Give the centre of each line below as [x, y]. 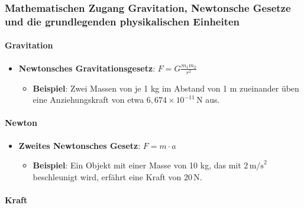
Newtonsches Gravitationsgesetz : [87, 68]
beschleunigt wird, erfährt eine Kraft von [107, 176]
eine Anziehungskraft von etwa [88, 100]
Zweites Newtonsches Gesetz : [80, 145]
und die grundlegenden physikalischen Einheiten [122, 21]
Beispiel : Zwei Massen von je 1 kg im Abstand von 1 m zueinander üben [166, 88]
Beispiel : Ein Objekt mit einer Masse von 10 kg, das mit [137, 165]
